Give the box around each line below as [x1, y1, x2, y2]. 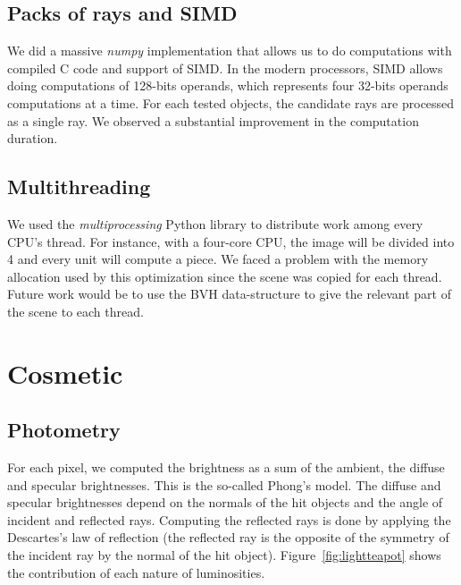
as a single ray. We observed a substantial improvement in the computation [7, 111, 419, 130]
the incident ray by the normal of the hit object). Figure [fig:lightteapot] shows [7, 546, 441, 564]
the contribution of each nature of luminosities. [7, 563, 265, 581]
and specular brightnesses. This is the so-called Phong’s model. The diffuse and [7, 475, 441, 494]
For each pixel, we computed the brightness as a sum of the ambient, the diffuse [7, 458, 445, 477]
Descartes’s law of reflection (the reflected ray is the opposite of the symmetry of [7, 528, 449, 547]
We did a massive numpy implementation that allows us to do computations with [7, 41, 452, 60]
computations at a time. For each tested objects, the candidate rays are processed [7, 93, 455, 112]
